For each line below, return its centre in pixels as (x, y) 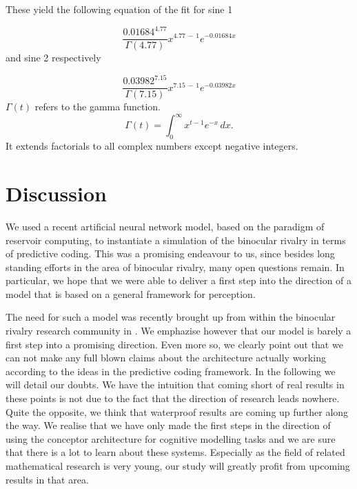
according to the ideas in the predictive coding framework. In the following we (171, 371)
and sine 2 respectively (53, 58)
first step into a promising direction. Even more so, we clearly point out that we (174, 344)
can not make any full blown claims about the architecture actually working (166, 358)
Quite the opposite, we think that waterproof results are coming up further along (177, 411)
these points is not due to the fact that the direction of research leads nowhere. (173, 398)
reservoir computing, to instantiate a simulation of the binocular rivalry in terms (176, 240)
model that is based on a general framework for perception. (131, 293)
